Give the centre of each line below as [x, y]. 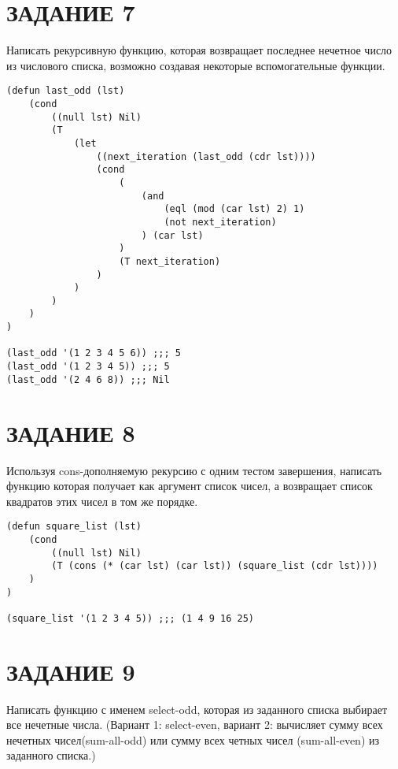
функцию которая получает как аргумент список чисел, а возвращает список [190, 486]
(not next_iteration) [220, 222]
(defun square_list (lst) [74, 527]
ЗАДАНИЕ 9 [71, 671]
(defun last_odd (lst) [66, 91]
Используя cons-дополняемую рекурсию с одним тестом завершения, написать [194, 470]
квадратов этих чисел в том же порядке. [102, 501]
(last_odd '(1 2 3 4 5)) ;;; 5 [88, 367]
